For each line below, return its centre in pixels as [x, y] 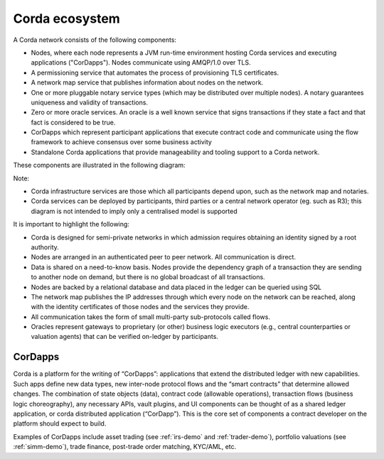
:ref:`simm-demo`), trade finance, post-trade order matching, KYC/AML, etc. [125, 447]
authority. [45, 247]
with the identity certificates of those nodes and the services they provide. [140, 307]
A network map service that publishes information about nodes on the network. [147, 82]
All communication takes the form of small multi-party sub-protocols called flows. [150, 317]
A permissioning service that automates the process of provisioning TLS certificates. [155, 72]
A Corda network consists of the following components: [95, 40]
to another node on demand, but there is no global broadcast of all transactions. [148, 277]
